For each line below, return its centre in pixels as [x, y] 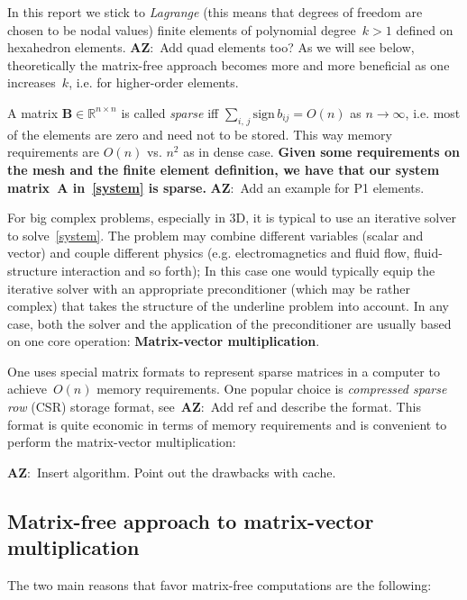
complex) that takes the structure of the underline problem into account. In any [228, 306]
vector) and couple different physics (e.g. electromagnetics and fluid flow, [209, 253]
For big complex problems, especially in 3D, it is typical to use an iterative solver [232, 218]
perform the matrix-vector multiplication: [122, 442]
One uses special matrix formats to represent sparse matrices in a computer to [224, 371]
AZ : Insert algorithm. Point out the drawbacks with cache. [172, 472]
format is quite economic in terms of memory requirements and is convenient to [227, 424]
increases [32, 82]
